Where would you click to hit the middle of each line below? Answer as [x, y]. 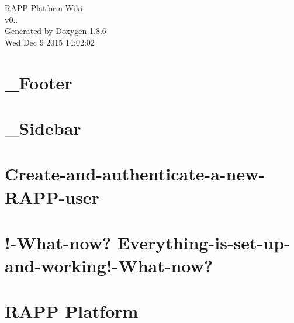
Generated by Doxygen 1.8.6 [56, 31]
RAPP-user [52, 197]
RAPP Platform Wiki [44, 8]
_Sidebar [43, 128]
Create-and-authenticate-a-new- [135, 174]
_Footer [39, 82]
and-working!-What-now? [109, 265]
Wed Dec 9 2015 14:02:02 [50, 42]
